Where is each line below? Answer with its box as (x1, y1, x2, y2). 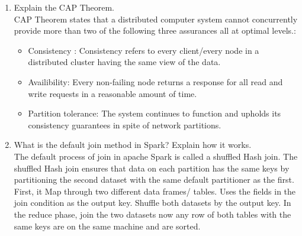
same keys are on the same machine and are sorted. (14, 219, 201, 232)
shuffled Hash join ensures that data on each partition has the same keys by (14, 161, 290, 174)
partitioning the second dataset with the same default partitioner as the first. (14, 173, 294, 186)
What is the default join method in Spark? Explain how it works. (14, 138, 252, 151)
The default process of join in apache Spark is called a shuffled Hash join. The (14, 150, 298, 162)
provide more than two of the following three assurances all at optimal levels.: (14, 24, 296, 37)
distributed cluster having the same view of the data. (28, 56, 221, 68)
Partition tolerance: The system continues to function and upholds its (28, 107, 281, 119)
